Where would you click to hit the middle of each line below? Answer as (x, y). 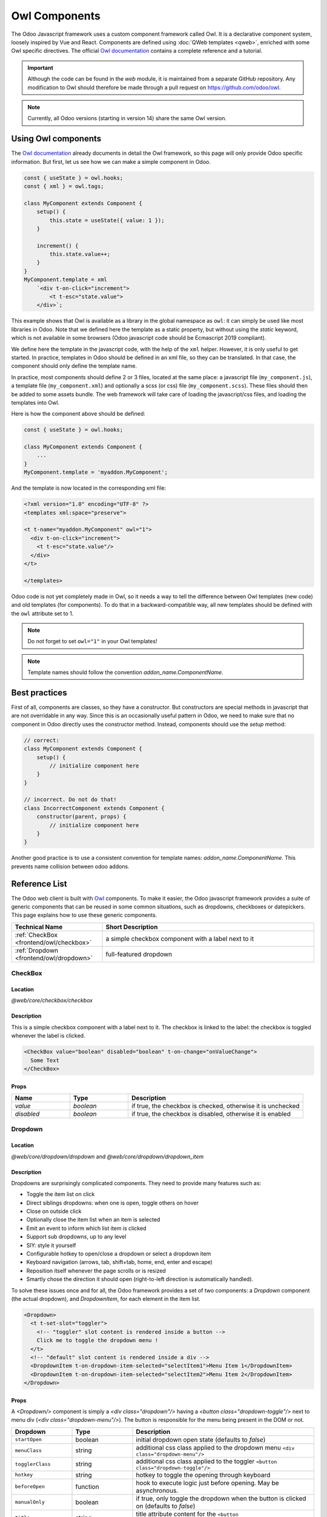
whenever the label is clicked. (48, 1036)
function (87, 1487)
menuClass (28, 1450)
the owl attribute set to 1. (42, 613)
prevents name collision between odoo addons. (70, 866)
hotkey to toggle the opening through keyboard (203, 1475)
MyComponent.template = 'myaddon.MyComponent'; (96, 472)
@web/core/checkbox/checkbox (52, 1001)
